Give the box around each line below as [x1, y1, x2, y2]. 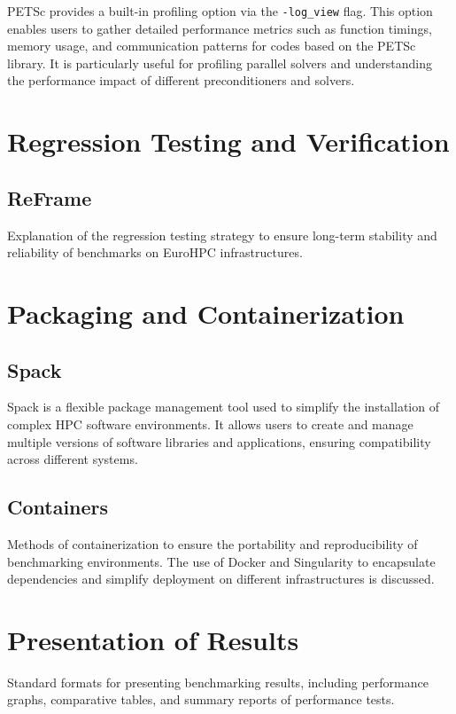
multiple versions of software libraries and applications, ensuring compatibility [7, 432, 431, 451]
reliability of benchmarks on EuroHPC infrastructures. [7, 243, 303, 262]
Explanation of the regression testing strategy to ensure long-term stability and [7, 225, 437, 244]
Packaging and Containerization [7, 294, 405, 331]
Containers [7, 493, 109, 521]
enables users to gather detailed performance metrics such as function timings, [7, 19, 432, 37]
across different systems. [7, 450, 138, 468]
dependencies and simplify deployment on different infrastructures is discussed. [7, 569, 435, 588]
